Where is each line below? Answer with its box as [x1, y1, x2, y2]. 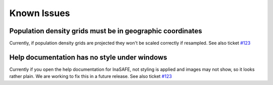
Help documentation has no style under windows [9, 53, 167, 61]
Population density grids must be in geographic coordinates [9, 27, 202, 35]
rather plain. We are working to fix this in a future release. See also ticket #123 [9, 73, 172, 79]
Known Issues [9, 8, 70, 19]
